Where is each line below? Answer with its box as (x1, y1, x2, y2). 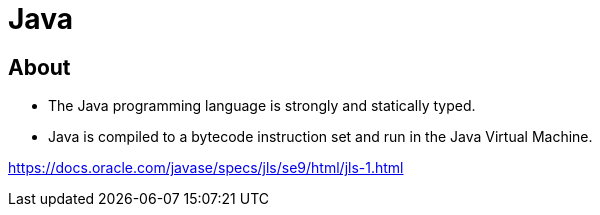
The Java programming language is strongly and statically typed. (48, 97, 476, 115)
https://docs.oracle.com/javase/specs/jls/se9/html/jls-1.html (8, 159, 404, 177)
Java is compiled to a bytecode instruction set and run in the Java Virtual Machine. (48, 128, 593, 146)
